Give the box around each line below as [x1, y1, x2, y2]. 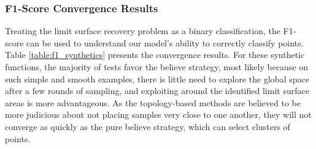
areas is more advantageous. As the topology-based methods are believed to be [5, 96, 301, 109]
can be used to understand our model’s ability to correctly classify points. [26, 36, 304, 49]
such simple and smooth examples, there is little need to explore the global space [5, 72, 309, 85]
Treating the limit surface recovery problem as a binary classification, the [5, 24, 280, 37]
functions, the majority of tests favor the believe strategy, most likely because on [5, 60, 309, 73]
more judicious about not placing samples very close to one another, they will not [5, 108, 312, 121]
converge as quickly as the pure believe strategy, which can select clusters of [5, 120, 290, 133]
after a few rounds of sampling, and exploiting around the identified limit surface [5, 84, 309, 97]
